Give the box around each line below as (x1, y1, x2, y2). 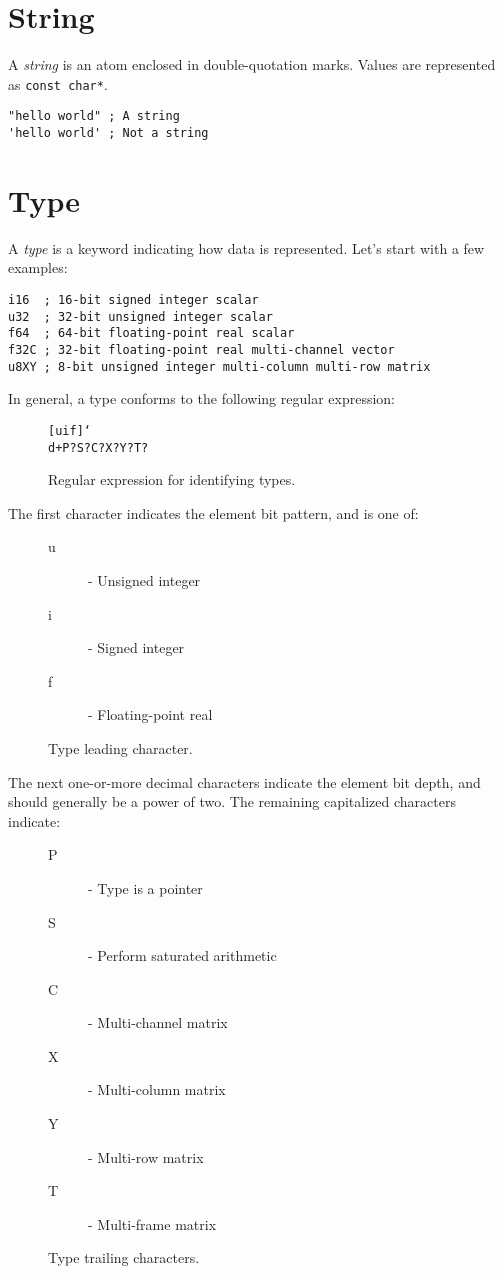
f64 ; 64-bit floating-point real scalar (8, 326, 295, 341)
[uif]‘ (48, 423, 91, 438)
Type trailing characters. (48, 1247, 200, 1268)
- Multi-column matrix (88, 1079, 226, 1100)
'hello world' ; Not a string (8, 126, 209, 141)
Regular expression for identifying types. (48, 469, 296, 490)
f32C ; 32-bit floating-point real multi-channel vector (8, 342, 395, 357)
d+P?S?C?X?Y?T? (48, 440, 149, 455)
